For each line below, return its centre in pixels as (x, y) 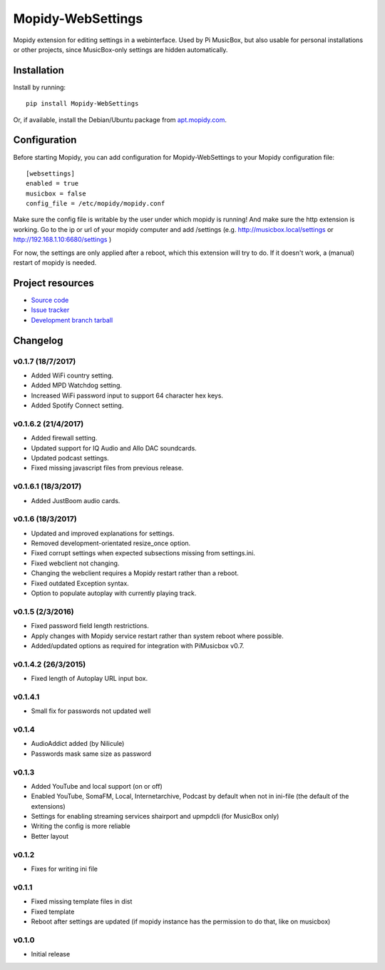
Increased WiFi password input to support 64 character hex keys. (127, 395)
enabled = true (52, 183)
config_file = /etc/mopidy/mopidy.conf (96, 204)
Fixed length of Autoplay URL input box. (89, 679)
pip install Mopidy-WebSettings (82, 104)
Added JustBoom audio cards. (76, 500)
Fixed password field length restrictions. (90, 626)
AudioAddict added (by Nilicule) (78, 744)
